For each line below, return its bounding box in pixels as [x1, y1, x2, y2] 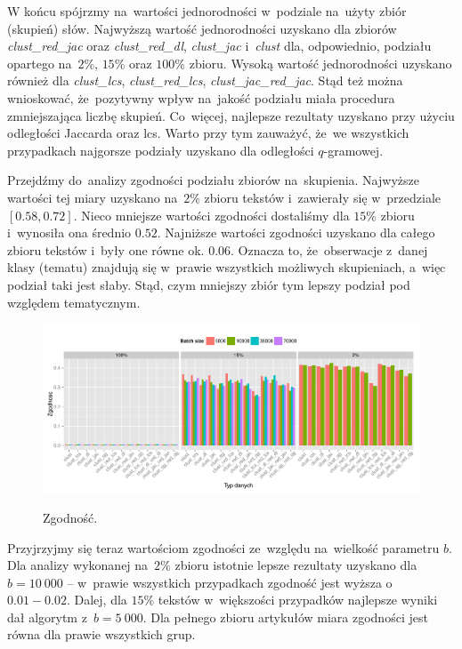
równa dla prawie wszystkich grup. [7, 625, 196, 644]
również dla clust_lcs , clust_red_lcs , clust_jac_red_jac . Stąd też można [7, 71, 403, 90]
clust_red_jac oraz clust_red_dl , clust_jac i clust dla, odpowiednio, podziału [7, 36, 432, 55]
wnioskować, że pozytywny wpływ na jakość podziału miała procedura [7, 88, 395, 107]
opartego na [7, 53, 72, 72]
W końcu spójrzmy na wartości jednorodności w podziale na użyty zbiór [7, 2, 407, 20]
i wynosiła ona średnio [7, 223, 132, 242]
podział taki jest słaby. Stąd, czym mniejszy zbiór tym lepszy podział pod [7, 275, 410, 293]
